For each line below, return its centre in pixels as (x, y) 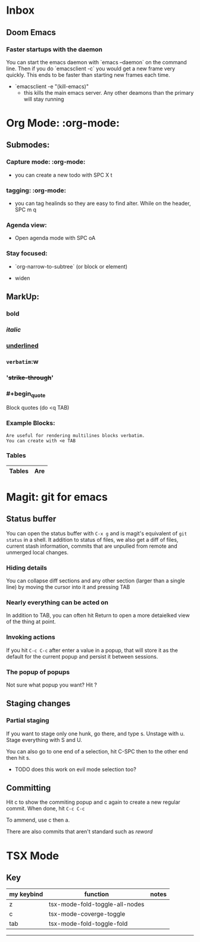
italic (14, 329)
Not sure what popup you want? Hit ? (51, 685)
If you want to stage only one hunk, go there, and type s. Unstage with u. (96, 734)
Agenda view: (26, 225)
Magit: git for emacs (57, 497)
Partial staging (28, 720)
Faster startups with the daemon (54, 49)
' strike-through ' (30, 378)
